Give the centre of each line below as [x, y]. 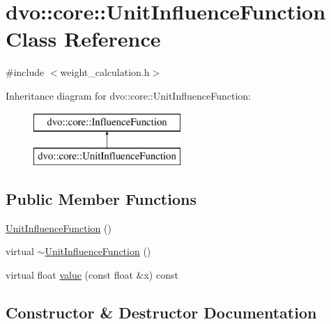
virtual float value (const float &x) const [92, 275]
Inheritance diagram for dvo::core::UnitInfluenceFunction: [128, 95]
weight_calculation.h [105, 72]
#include [25, 72]
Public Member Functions [101, 199]
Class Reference [83, 39]
